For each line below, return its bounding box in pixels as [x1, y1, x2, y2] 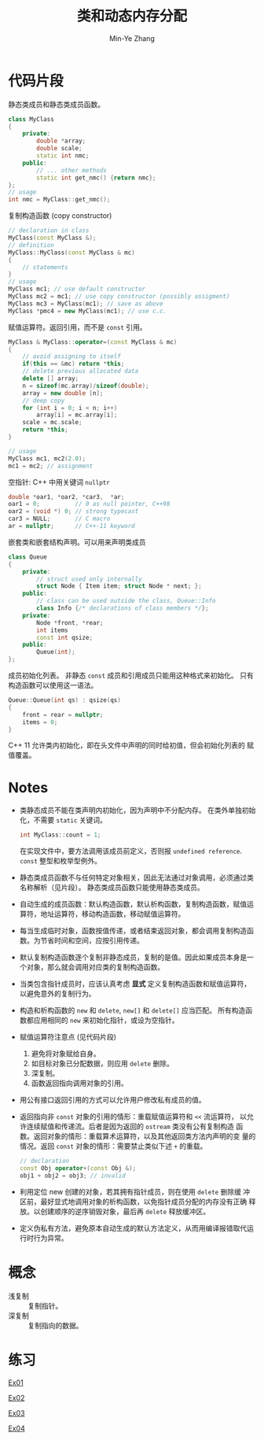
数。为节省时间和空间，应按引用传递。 [19, 936, 144, 945]
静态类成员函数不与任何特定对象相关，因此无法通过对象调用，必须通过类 [19, 873, 254, 882]
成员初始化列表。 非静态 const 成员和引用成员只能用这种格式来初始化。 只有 [8, 670, 254, 681]
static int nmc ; [36, 152, 90, 160]
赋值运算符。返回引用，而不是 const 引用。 [8, 322, 147, 331]
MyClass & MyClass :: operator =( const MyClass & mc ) [8, 338, 178, 346]
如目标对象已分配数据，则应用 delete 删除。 [31, 1059, 174, 1069]
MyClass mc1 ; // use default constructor [8, 285, 146, 294]
